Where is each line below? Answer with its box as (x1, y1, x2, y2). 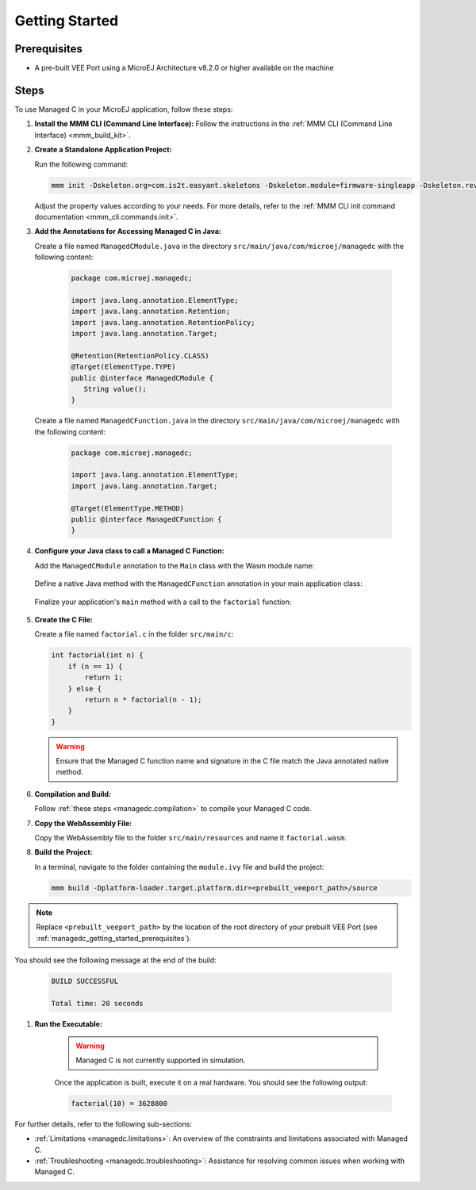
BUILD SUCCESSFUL (51, 976, 119, 985)
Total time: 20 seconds (51, 999, 144, 1008)
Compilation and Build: (34, 789, 111, 798)
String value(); (83, 385, 147, 393)
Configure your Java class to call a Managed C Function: (34, 546, 225, 556)
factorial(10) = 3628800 (71, 1099, 168, 1108)
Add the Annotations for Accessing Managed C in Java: (34, 227, 221, 236)
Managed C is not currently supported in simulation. (75, 1055, 246, 1066)
